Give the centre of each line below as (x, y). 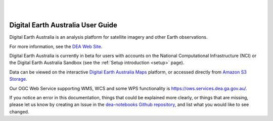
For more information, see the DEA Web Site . (56, 46)
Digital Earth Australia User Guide (63, 25)
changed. (19, 111)
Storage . (18, 79)
